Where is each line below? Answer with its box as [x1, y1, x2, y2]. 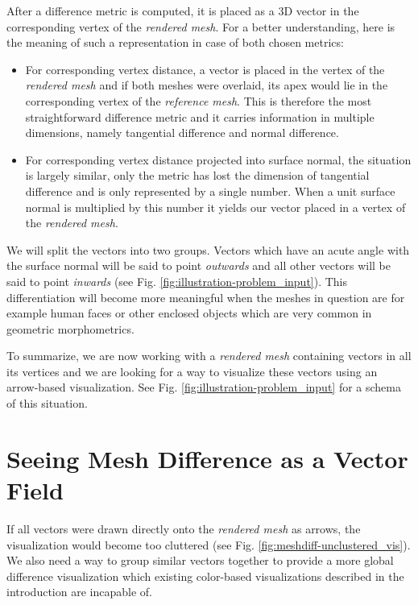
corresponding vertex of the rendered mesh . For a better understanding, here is [6, 18, 395, 35]
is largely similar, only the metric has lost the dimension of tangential [25, 167, 370, 184]
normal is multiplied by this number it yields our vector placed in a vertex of [25, 198, 406, 215]
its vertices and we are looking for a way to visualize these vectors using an [6, 363, 378, 379]
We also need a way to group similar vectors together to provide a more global [6, 552, 394, 569]
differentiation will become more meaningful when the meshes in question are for [6, 288, 405, 305]
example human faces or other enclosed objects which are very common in [6, 305, 372, 321]
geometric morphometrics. [6, 320, 135, 337]
